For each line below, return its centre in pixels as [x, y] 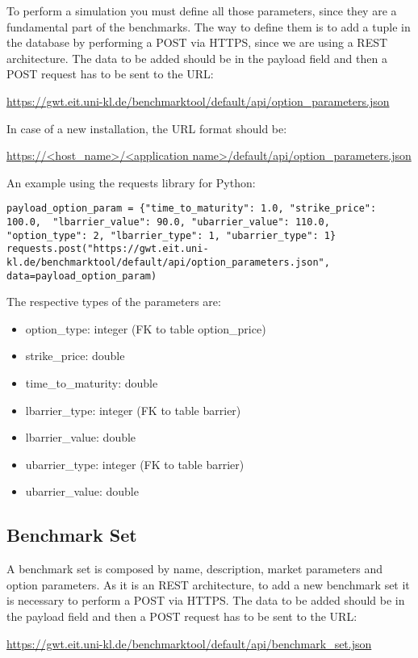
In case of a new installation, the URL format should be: [147, 128]
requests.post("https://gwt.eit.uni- [108, 249]
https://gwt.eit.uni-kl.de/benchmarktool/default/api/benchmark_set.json [189, 643]
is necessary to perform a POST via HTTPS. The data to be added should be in [206, 600]
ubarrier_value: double [82, 491]
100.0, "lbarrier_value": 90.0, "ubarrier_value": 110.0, [168, 222]
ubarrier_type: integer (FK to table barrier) [135, 464]
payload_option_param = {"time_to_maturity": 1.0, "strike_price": [192, 209]
